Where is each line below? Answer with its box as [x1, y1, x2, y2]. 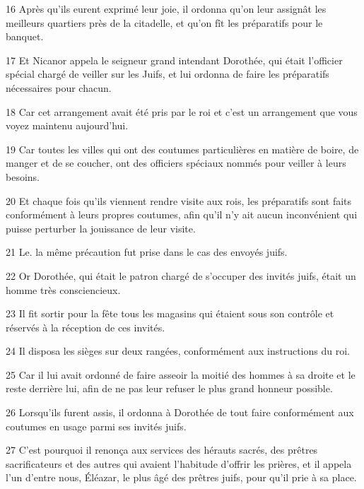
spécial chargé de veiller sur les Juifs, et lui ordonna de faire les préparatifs [6, 66, 329, 81]
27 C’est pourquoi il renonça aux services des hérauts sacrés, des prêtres [6, 442, 318, 457]
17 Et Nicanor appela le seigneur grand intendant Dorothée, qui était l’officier [6, 52, 343, 67]
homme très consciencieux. [6, 282, 121, 297]
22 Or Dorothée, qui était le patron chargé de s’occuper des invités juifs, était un [6, 268, 356, 283]
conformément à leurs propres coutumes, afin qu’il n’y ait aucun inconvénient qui [6, 207, 358, 222]
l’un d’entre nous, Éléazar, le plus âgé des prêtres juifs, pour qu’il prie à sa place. [6, 470, 357, 485]
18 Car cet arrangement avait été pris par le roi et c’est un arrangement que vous [6, 104, 358, 119]
